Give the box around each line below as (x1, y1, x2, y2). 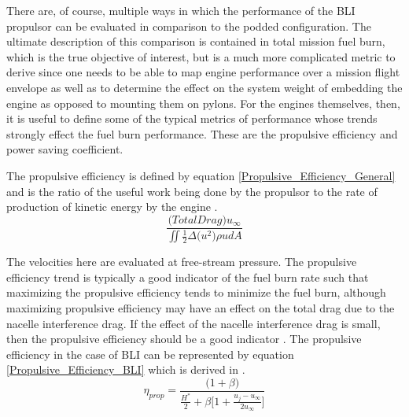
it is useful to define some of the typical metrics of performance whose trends (6, 110, 378, 127)
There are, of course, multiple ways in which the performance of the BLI (6, 2, 356, 18)
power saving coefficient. (6, 141, 123, 157)
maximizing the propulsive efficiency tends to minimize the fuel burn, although (6, 284, 386, 301)
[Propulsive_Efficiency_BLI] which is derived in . (6, 361, 245, 378)
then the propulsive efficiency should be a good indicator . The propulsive (6, 330, 362, 347)
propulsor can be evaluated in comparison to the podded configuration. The (6, 17, 371, 34)
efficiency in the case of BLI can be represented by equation (6, 345, 294, 362)
